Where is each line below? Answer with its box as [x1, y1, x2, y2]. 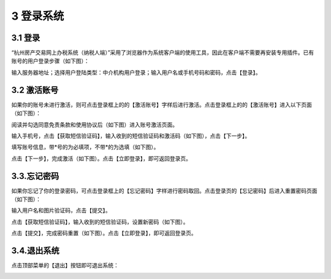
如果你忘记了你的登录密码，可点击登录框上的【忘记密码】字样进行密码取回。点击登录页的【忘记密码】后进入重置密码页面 [11, 187, 318, 194]
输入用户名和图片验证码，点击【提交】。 [11, 206, 111, 214]
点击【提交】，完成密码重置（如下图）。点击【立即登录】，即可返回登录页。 [11, 229, 197, 237]
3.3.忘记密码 [11, 171, 59, 181]
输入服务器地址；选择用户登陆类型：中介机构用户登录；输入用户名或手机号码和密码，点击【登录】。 [11, 68, 261, 76]
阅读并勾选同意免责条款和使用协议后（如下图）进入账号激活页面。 [11, 120, 178, 128]
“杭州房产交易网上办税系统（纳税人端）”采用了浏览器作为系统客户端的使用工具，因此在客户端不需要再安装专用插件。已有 [11, 49, 314, 57]
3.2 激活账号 [11, 85, 59, 95]
